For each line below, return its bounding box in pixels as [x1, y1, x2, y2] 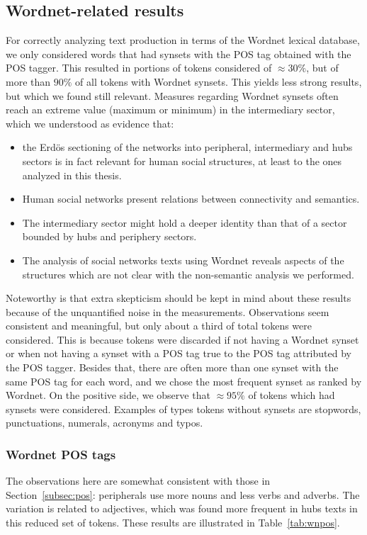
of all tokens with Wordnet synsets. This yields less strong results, [75, 74, 362, 89]
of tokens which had [248, 388, 335, 402]
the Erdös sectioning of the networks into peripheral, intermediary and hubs [22, 140, 353, 154]
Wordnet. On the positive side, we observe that [6, 388, 210, 402]
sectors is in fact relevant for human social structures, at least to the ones [22, 153, 342, 168]
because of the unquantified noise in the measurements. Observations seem [6, 304, 329, 319]
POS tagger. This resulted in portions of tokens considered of [6, 60, 272, 75]
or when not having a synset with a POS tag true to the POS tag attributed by [6, 346, 351, 361]
